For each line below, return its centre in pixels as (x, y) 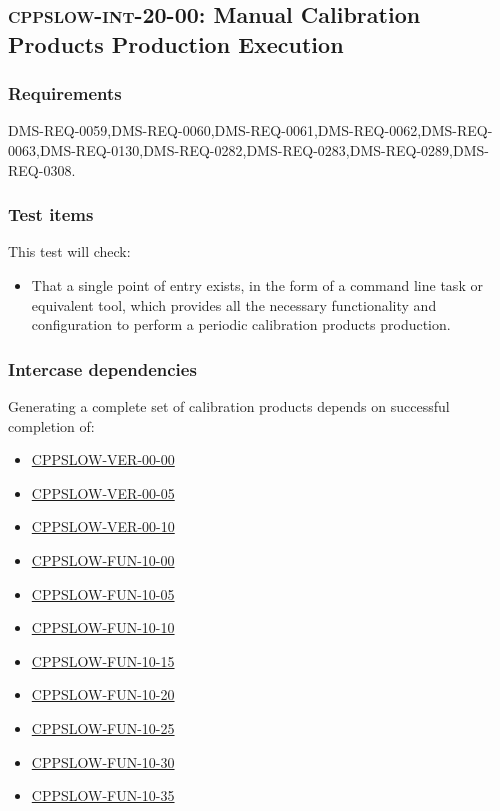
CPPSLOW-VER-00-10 (103, 526)
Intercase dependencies (102, 368)
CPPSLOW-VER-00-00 (103, 459)
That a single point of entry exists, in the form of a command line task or (257, 284)
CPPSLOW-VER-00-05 (103, 492)
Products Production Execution (176, 43)
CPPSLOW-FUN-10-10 (103, 627)
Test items (51, 214)
